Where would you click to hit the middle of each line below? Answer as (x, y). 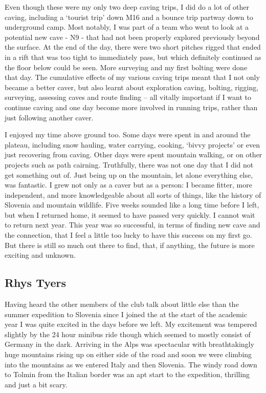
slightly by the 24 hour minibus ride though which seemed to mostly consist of (128, 334)
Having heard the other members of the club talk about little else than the (122, 304)
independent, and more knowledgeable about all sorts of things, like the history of (133, 194)
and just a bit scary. (36, 384)
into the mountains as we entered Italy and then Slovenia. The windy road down (131, 364)
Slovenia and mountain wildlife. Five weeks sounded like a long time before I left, (132, 205)
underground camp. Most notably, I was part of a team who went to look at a (127, 27)
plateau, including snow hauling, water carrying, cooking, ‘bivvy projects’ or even (132, 144)
